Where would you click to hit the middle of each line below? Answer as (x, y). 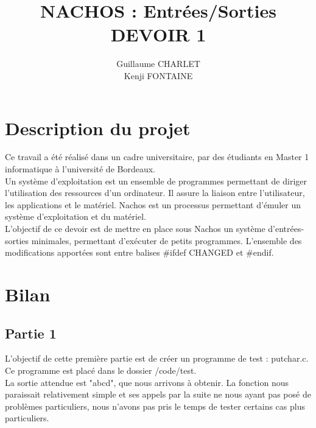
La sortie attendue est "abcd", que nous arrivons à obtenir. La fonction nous (147, 382)
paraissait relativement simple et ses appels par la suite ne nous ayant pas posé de (158, 394)
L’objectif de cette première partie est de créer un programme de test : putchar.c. (157, 358)
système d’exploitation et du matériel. (75, 216)
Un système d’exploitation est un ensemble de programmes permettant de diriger (156, 181)
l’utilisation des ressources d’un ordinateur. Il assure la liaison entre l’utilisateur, (155, 193)
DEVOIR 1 (158, 34)
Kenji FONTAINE (158, 75)
